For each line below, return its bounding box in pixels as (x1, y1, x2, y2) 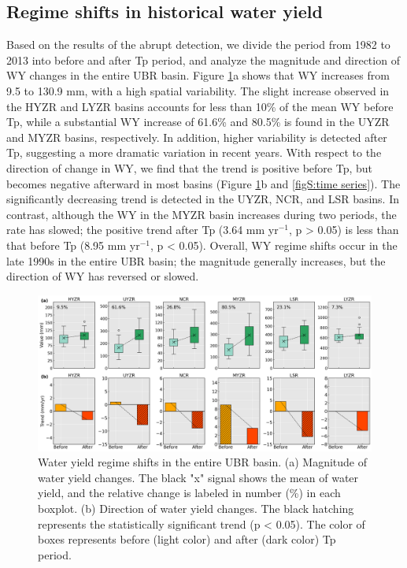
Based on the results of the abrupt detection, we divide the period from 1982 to (6, 36, 390, 53)
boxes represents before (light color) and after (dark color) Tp (38, 531, 336, 548)
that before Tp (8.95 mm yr (6, 236, 140, 253)
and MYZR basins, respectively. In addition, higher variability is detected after (6, 128, 387, 145)
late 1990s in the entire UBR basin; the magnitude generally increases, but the (6, 252, 386, 269)
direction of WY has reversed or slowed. (6, 268, 199, 284)
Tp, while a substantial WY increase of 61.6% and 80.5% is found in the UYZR (6, 113, 390, 130)
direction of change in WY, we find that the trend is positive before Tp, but (6, 159, 373, 176)
